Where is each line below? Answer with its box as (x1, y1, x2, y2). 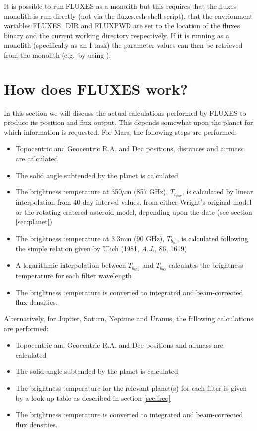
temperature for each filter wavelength (15, 270, 132, 281)
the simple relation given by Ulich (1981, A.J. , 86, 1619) (15, 243, 187, 253)
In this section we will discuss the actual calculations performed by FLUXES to (4, 107, 246, 118)
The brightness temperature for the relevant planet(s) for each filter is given (15, 382, 247, 393)
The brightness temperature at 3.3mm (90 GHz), (15, 233, 165, 243)
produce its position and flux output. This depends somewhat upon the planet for (4, 117, 253, 127)
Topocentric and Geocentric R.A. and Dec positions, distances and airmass (15, 143, 244, 154)
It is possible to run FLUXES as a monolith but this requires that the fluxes (4, 1, 237, 11)
